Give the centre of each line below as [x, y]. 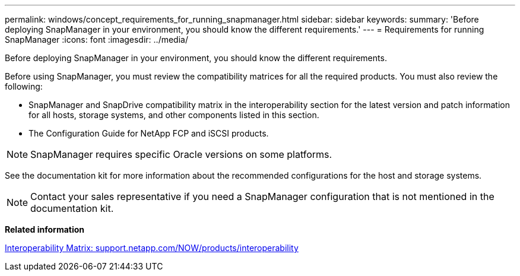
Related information [45, 229]
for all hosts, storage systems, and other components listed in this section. [174, 115]
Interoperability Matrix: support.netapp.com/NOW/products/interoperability [152, 248]
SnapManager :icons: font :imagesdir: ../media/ [96, 39]
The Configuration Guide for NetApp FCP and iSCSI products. [149, 133]
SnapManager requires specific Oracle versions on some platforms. [181, 154]
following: [24, 86]
